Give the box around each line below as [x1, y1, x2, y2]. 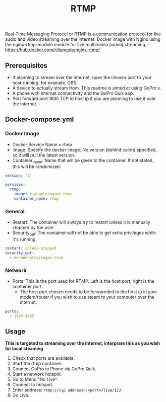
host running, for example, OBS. [12, 80, 78, 85]
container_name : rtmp [14, 196, 58, 201]
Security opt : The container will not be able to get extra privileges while [12, 230, 156, 237]
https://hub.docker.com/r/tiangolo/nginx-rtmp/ [5, 47, 100, 53]
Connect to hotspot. [12, 382, 54, 388]
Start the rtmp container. [12, 361, 63, 367]
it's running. [12, 236, 37, 242]
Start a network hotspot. [12, 371, 62, 377]
